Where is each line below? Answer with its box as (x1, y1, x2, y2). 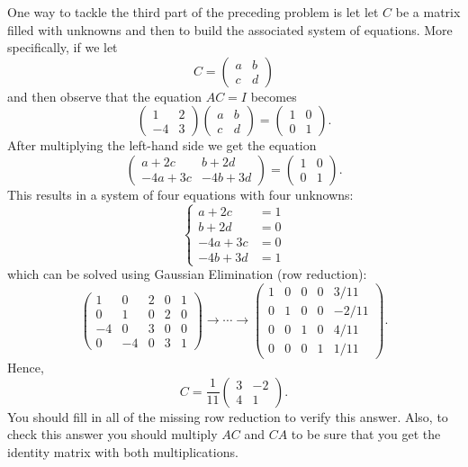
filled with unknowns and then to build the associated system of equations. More (7, 20, 453, 39)
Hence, (7, 357, 44, 376)
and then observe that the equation (7, 86, 202, 105)
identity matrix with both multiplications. (7, 442, 238, 461)
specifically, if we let (7, 38, 118, 57)
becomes (250, 86, 297, 105)
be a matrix (395, 3, 461, 21)
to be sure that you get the (291, 425, 441, 444)
